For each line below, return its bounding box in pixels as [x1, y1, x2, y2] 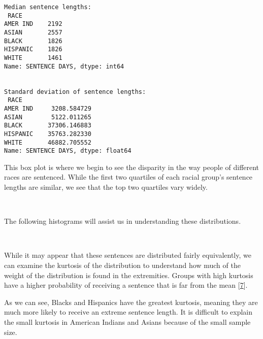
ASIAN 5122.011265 [4, 113, 91, 121]
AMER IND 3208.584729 [4, 105, 91, 112]
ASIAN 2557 [4, 28, 62, 36]
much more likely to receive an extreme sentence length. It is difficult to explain [4, 307, 253, 317]
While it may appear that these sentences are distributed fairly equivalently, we [4, 250, 251, 260]
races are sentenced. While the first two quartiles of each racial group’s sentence [4, 172, 253, 182]
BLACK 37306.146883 [4, 122, 91, 129]
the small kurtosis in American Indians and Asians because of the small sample [4, 316, 251, 327]
